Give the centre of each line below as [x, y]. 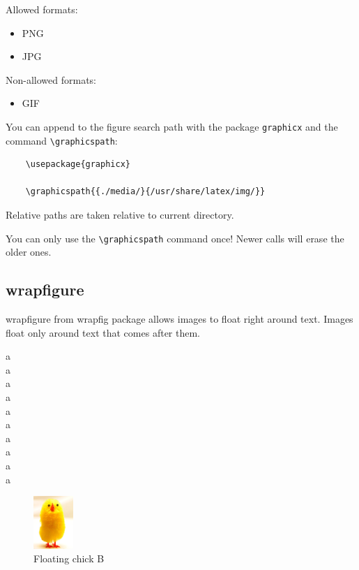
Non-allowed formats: [51, 79]
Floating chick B [69, 558]
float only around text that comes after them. [103, 332]
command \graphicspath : [62, 140]
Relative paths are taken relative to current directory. [120, 215]
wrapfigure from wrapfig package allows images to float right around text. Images [179, 319]
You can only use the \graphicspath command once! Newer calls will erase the [175, 238]
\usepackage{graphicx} [78, 165]
